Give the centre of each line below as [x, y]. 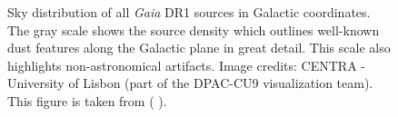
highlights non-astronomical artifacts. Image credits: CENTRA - [186, 65]
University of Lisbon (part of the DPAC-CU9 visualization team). [190, 83]
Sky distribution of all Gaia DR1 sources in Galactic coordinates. [189, 12]
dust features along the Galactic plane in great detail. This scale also [199, 48]
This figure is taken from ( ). [87, 100]
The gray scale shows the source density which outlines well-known [194, 29]
